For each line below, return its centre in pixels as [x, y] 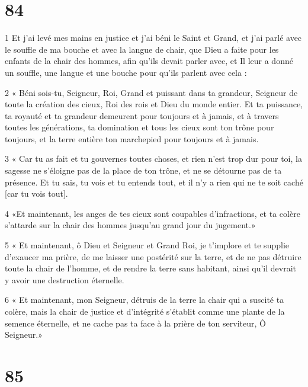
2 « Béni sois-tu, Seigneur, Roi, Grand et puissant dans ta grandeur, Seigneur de [151, 92]
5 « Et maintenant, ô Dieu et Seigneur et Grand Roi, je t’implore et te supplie [147, 245]
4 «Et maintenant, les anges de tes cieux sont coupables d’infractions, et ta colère [153, 213]
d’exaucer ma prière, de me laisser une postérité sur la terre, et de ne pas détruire [153, 256]
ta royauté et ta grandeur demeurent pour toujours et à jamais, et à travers [142, 115]
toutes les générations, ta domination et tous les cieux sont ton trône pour [139, 127]
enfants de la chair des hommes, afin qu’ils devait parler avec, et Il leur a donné [149, 61]
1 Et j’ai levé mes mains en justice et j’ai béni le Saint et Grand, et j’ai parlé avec [153, 38]
